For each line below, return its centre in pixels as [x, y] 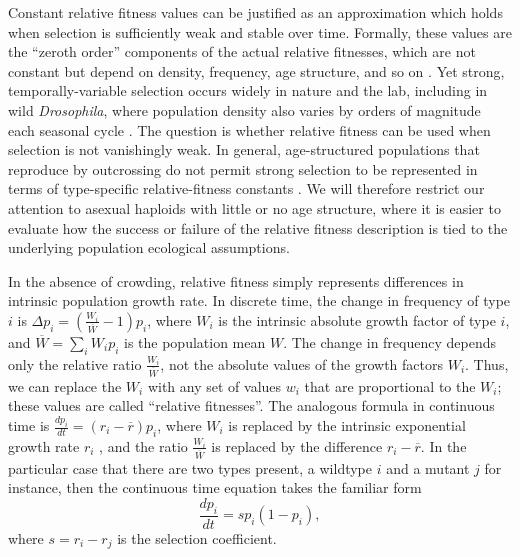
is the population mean [195, 341]
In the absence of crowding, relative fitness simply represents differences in [236, 280]
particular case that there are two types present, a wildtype [190, 467]
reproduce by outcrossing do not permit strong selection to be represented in [243, 168]
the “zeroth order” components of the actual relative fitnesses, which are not [242, 51]
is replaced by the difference [297, 445]
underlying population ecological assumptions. [149, 247]
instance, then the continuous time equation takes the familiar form [215, 487]
